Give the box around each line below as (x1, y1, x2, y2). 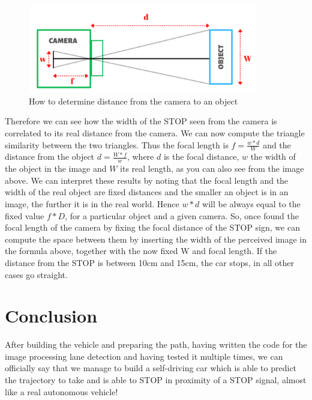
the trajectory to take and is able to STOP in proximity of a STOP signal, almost (5, 374, 307, 386)
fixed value (5, 209, 44, 222)
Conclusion (5, 303, 98, 328)
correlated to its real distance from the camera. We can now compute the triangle (5, 126, 305, 139)
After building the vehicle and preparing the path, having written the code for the (5, 338, 307, 351)
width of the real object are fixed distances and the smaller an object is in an (5, 186, 289, 198)
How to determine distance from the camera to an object (29, 94, 238, 107)
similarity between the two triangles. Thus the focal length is (5, 138, 229, 151)
